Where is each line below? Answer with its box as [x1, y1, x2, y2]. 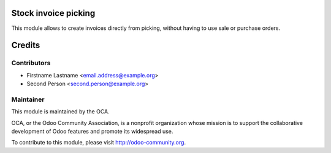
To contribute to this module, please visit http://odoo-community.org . [11, 139, 186, 146]
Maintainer [11, 95, 45, 104]
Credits [11, 40, 40, 51]
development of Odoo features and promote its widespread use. [11, 127, 173, 135]
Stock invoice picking [11, 8, 96, 18]
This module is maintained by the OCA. [11, 108, 110, 115]
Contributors [11, 59, 51, 67]
